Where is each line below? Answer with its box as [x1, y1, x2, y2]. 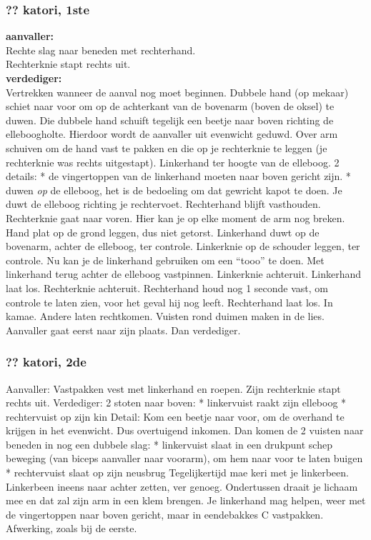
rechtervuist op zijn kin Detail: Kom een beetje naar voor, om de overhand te [6, 409, 345, 424]
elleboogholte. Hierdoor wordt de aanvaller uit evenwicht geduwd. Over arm [6, 126, 338, 141]
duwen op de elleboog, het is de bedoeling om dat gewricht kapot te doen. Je [6, 182, 342, 197]
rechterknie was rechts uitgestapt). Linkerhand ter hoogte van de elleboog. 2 [6, 154, 340, 169]
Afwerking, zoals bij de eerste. [6, 521, 137, 536]
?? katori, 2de [6, 353, 86, 371]
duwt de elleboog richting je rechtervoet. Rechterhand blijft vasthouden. [6, 196, 321, 211]
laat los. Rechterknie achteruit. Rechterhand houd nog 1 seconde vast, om [6, 280, 329, 295]
